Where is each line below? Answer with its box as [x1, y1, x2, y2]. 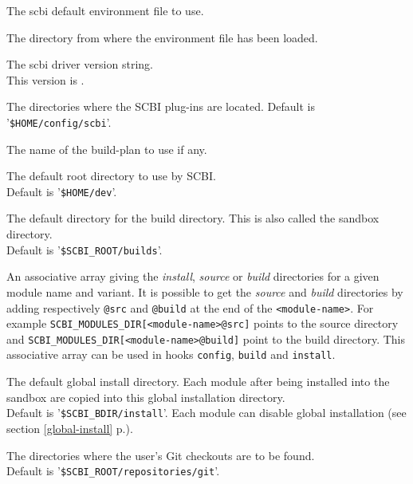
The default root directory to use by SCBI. [6, 167, 216, 184]
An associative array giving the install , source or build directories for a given [6, 268, 380, 285]
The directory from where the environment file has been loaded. [6, 29, 318, 45]
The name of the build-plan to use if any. [6, 140, 207, 157]
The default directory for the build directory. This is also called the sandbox [6, 210, 380, 226]
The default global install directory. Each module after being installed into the [6, 373, 390, 390]
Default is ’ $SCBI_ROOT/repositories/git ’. [6, 462, 220, 479]
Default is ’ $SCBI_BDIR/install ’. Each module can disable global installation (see [6, 404, 407, 421]
